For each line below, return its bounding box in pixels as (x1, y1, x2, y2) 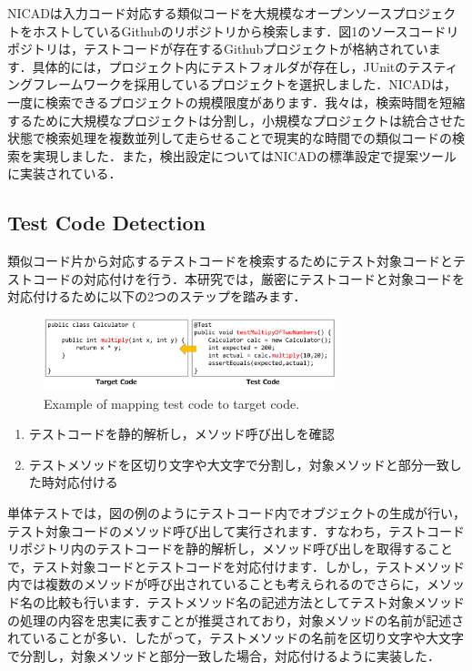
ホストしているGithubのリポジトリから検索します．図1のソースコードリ (32, 21, 459, 40)
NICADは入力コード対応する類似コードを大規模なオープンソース (7, 4, 393, 22)
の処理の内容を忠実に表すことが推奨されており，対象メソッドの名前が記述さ (7, 610, 465, 629)
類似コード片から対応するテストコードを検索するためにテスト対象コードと (7, 251, 453, 270)
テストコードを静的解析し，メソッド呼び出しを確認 (28, 424, 335, 443)
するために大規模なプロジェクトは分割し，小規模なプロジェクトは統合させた (7, 110, 466, 129)
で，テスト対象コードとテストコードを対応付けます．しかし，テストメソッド (7, 556, 465, 575)
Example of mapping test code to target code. (44, 393, 300, 412)
